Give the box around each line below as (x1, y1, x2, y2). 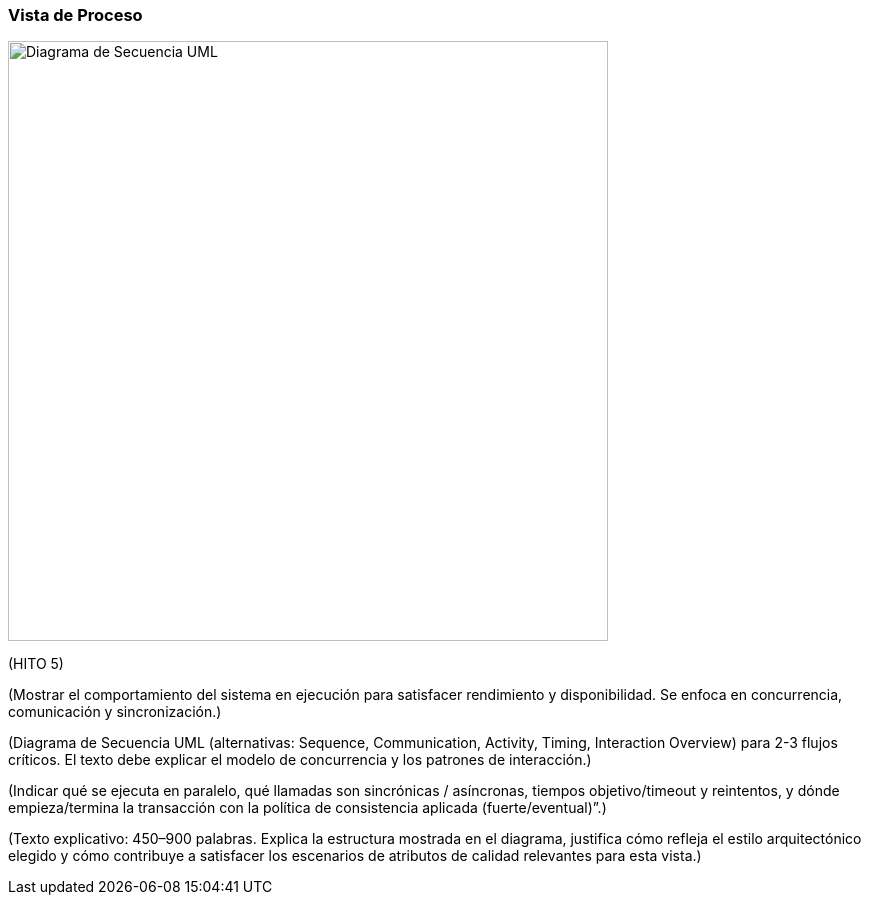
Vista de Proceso (8, 5, 143, 25)
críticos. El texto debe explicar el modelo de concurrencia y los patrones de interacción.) (8, 751, 592, 769)
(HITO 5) (8, 655, 64, 673)
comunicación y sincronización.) (8, 703, 222, 721)
